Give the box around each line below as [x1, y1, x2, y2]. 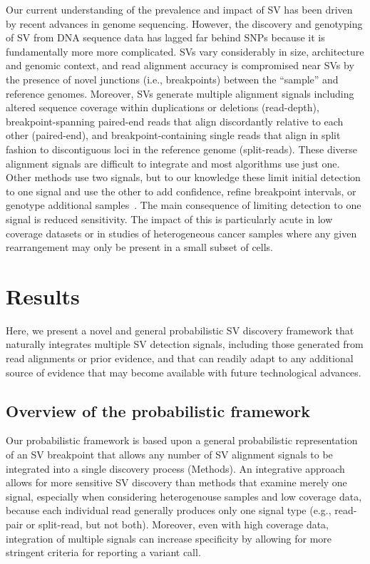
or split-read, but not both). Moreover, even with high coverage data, [26, 516, 329, 531]
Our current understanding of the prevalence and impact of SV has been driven [6, 2, 353, 16]
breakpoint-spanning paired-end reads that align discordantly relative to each [6, 113, 344, 128]
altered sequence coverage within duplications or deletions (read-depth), [6, 100, 319, 115]
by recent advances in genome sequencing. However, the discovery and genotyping [6, 16, 363, 31]
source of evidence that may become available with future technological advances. [6, 364, 361, 379]
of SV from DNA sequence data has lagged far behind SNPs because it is [6, 30, 325, 45]
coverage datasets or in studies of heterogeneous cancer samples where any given [6, 225, 357, 240]
